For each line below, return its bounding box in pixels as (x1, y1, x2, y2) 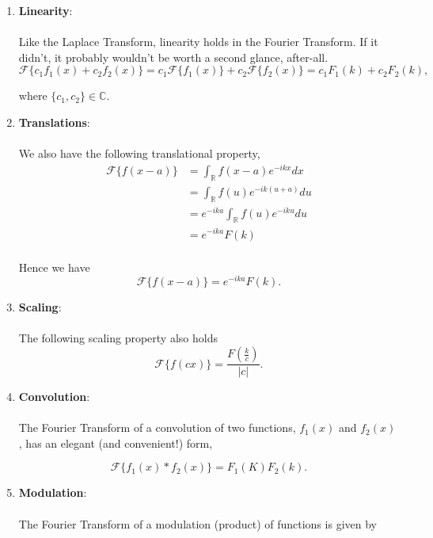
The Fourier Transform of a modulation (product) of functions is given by (18, 515, 377, 532)
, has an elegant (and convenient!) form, (18, 434, 213, 451)
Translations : (18, 113, 90, 130)
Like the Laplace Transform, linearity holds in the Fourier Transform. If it (18, 33, 378, 50)
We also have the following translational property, (18, 145, 260, 162)
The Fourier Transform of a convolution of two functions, (18, 419, 296, 436)
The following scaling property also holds (18, 330, 218, 346)
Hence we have (18, 258, 90, 275)
